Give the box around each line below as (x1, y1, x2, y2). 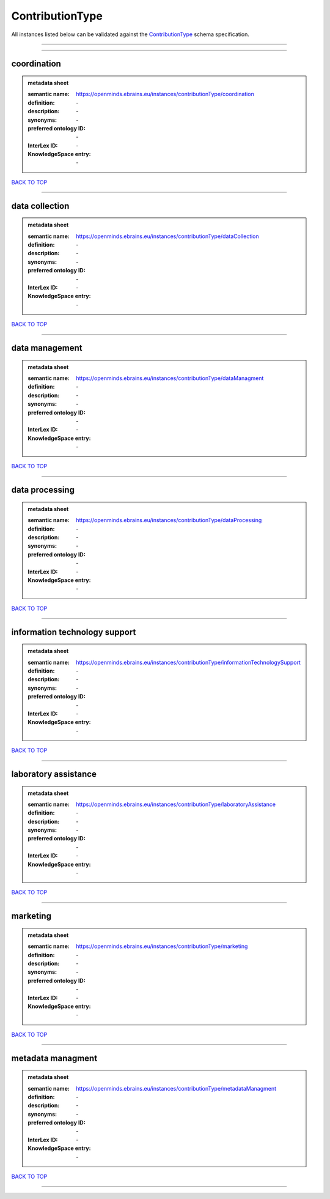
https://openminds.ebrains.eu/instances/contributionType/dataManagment (76, 374, 264, 382)
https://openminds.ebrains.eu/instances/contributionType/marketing (76, 943, 248, 950)
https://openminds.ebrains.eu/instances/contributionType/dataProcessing (76, 517, 262, 524)
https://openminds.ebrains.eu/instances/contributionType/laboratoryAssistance (76, 801, 276, 808)
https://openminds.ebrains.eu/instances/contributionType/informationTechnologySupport (76, 659, 301, 666)
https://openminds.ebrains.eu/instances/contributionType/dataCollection (76, 233, 259, 240)
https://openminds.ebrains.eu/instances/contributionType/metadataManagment (76, 1085, 277, 1092)
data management (11, 343, 82, 353)
